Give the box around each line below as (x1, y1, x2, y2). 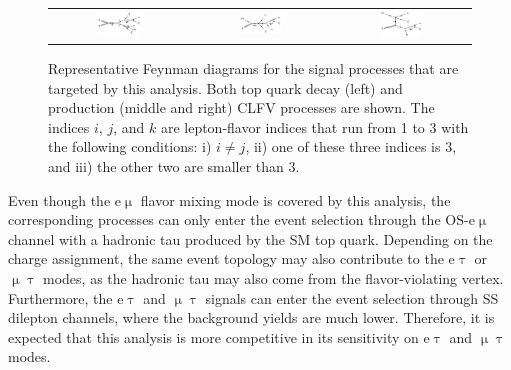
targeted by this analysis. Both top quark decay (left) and (48, 77, 403, 98)
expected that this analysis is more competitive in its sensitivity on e (8, 326, 430, 347)
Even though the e (8, 189, 121, 210)
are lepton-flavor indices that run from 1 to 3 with (160, 116, 469, 137)
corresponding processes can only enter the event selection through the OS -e (8, 209, 475, 230)
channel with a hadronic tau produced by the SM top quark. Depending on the (8, 228, 493, 249)
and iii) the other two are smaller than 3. (48, 156, 300, 177)
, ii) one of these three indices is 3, (245, 136, 457, 157)
